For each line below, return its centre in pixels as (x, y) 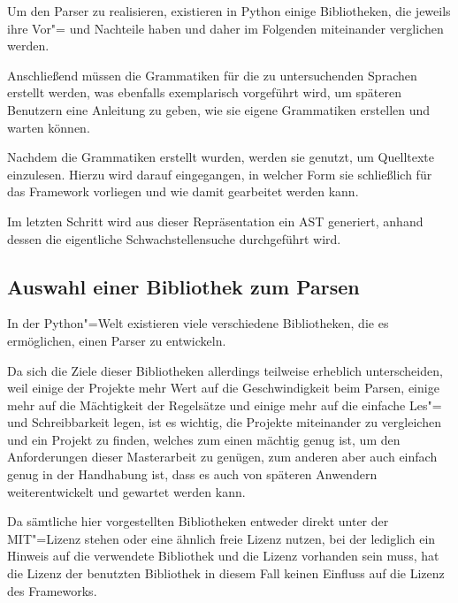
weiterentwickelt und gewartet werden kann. (126, 491)
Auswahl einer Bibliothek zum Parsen (183, 286)
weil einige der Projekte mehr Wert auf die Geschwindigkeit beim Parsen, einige (223, 388)
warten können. (49, 127)
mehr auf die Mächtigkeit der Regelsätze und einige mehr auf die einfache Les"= (225, 405)
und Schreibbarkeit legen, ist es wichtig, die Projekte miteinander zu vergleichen (224, 422)
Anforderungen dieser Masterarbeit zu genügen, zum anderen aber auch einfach (222, 457)
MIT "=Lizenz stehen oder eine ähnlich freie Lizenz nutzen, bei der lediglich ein (221, 538)
